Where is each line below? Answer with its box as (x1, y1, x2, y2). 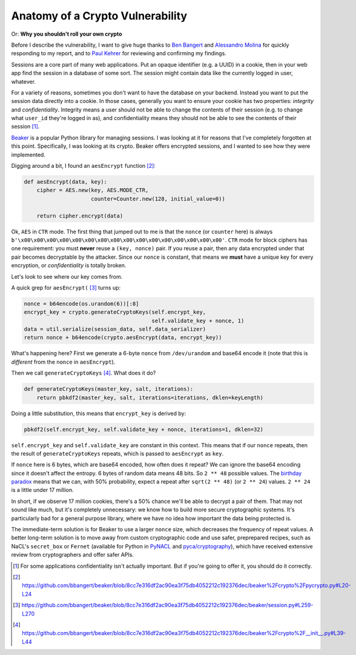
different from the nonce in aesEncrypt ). (11, 358, 116, 365)
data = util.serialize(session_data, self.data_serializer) (24, 326, 206, 333)
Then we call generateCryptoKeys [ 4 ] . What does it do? (11, 370, 156, 377)
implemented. (11, 151, 45, 158)
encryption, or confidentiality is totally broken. (11, 262, 127, 269)
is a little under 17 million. (11, 487, 74, 494)
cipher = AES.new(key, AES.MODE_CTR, (36, 187, 149, 194)
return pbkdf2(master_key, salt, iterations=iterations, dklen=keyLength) (36, 394, 263, 401)
